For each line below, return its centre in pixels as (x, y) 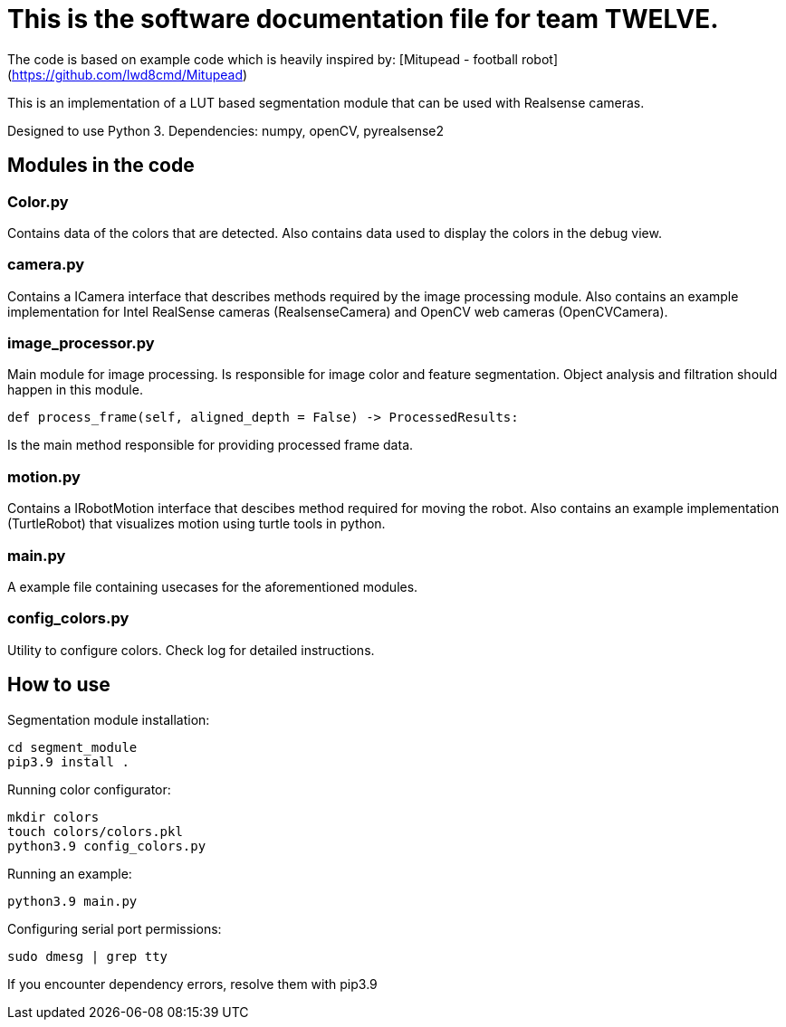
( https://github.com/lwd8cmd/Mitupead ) (128, 74)
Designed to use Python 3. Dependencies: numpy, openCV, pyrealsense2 (226, 130)
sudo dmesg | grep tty (88, 956)
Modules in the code (101, 166)
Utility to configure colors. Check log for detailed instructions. (191, 650)
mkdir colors (53, 817)
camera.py (46, 265)
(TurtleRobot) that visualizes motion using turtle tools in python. (196, 524)
